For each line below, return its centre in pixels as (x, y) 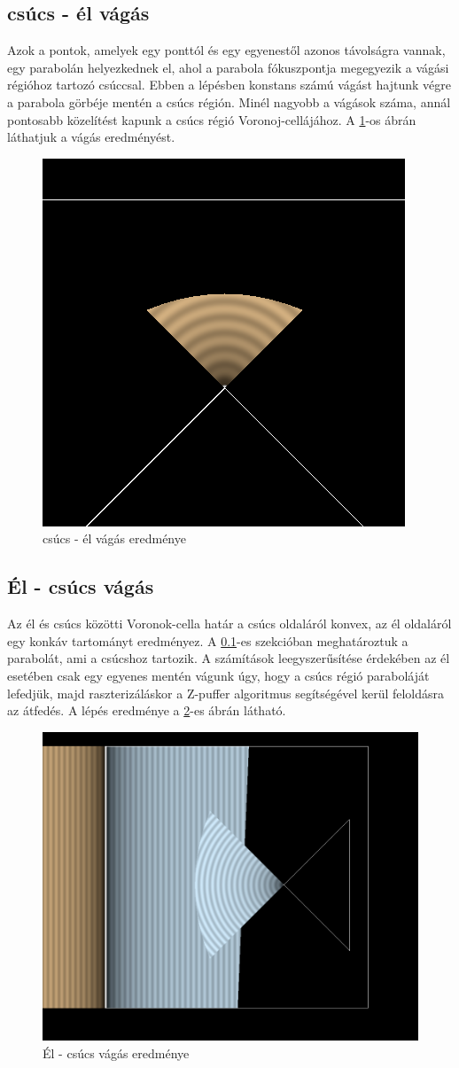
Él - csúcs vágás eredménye (116, 1052)
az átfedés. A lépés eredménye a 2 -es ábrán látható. (147, 710)
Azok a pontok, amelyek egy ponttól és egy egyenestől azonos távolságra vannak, (226, 50)
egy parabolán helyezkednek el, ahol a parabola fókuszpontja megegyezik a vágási (228, 67)
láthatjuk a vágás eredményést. (91, 137)
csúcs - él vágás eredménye (114, 538)
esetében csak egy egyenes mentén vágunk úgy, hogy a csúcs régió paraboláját (218, 675)
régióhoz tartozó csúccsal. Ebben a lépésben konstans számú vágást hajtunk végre (229, 85)
